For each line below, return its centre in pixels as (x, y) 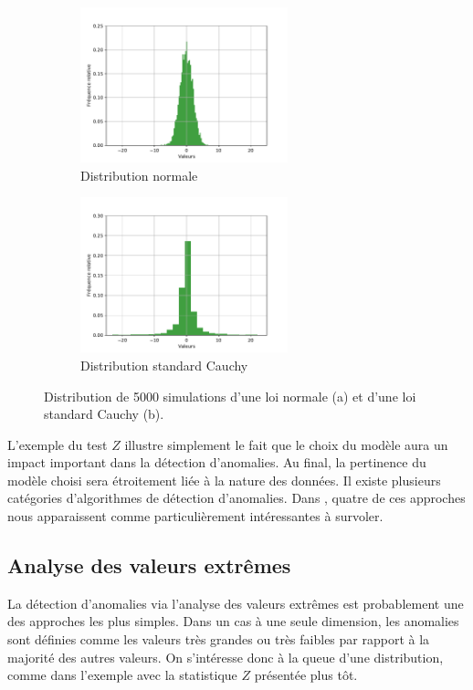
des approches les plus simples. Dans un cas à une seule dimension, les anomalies (233, 621)
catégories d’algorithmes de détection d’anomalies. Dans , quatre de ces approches (236, 498)
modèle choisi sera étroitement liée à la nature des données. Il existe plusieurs (224, 480)
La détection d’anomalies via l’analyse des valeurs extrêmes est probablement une (236, 603)
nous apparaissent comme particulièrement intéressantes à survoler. (195, 516)
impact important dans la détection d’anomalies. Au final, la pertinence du (217, 462)
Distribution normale (139, 175)
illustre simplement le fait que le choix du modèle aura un (286, 444)
